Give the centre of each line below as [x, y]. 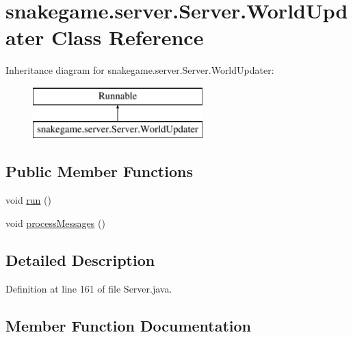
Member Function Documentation [129, 325]
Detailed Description [80, 259]
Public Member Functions [99, 171]
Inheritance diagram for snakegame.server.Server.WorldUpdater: [140, 70]
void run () [28, 200]
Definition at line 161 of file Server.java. [89, 288]
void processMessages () [55, 223]
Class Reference [127, 37]
